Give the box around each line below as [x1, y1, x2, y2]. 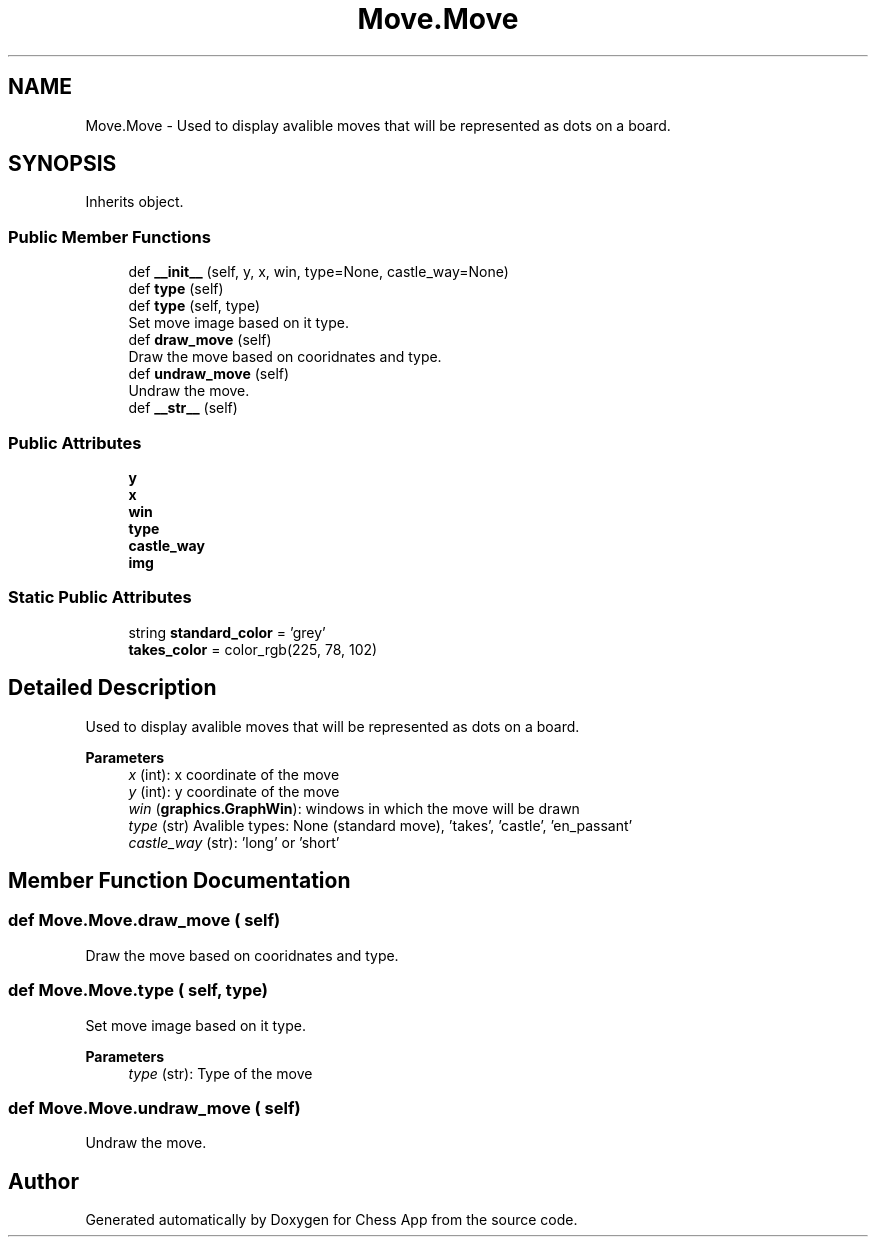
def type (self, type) [128, 297, 261, 315]
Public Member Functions [8, 226, 211, 247]
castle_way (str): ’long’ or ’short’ [128, 833, 340, 851]
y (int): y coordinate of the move [128, 782, 340, 800]
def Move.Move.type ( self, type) [8, 980, 268, 1001]
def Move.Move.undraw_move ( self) [8, 1097, 301, 1118]
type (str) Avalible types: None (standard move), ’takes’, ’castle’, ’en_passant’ [128, 816, 633, 834]
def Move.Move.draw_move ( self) [8, 910, 281, 931]
